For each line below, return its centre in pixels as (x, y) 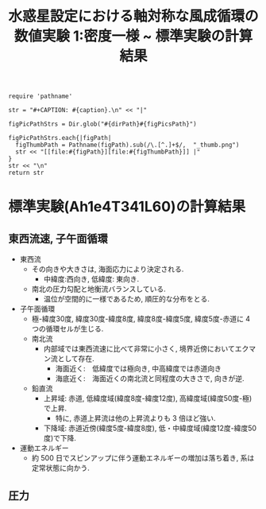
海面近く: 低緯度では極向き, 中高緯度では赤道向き (139, 369)
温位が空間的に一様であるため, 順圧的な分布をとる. (127, 299)
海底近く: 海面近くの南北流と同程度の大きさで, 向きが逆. (150, 379)
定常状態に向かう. (60, 468)
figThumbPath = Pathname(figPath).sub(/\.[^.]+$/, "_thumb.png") (127, 145)
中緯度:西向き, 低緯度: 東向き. (91, 279)
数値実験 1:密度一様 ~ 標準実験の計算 (133, 36)
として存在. (76, 359)
